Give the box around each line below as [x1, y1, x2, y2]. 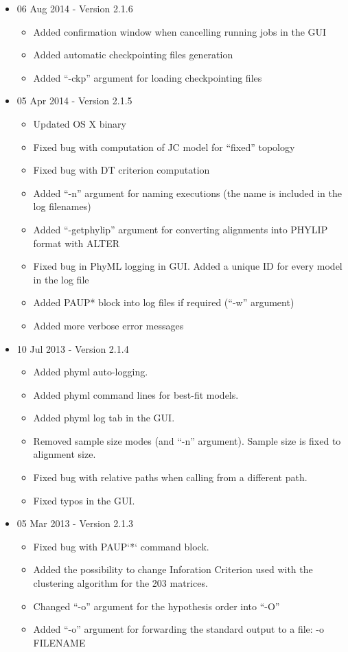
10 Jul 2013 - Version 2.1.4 [16, 341, 129, 356]
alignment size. [33, 447, 96, 461]
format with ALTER [33, 235, 120, 250]
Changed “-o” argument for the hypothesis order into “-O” [33, 598, 280, 613]
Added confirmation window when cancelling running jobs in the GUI [33, 24, 327, 38]
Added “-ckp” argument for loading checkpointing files [33, 70, 262, 84]
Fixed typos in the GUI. [33, 493, 135, 507]
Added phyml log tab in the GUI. [33, 410, 175, 425]
